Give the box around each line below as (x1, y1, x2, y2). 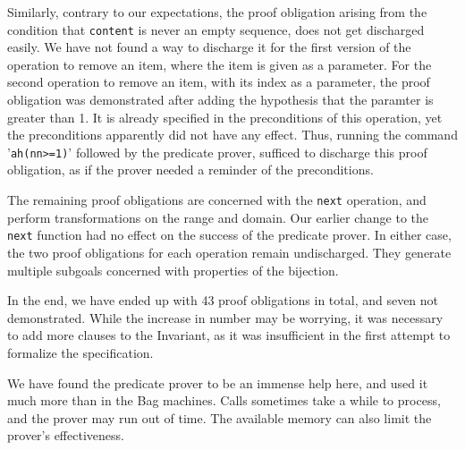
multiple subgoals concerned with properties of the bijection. (7, 260, 339, 279)
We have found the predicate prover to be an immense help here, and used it (7, 373, 428, 392)
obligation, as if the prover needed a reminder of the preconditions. (7, 160, 374, 179)
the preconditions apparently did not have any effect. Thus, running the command (7, 125, 458, 144)
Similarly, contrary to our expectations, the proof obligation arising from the (7, 3, 427, 21)
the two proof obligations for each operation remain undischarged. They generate (7, 242, 452, 261)
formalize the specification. (7, 343, 154, 361)
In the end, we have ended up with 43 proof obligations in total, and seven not (7, 291, 439, 310)
